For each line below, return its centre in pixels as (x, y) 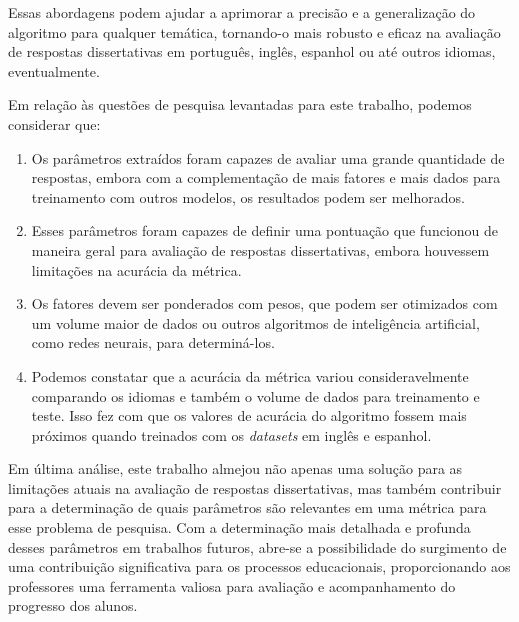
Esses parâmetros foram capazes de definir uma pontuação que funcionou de (265, 230)
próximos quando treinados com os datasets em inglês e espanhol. (231, 434)
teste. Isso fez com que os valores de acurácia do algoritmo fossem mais (249, 415)
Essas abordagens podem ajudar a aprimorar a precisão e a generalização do (242, 12)
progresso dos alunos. (73, 605)
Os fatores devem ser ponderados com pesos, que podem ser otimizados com (264, 303)
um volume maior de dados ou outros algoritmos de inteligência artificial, (255, 322)
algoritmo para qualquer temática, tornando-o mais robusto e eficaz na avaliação (254, 31)
